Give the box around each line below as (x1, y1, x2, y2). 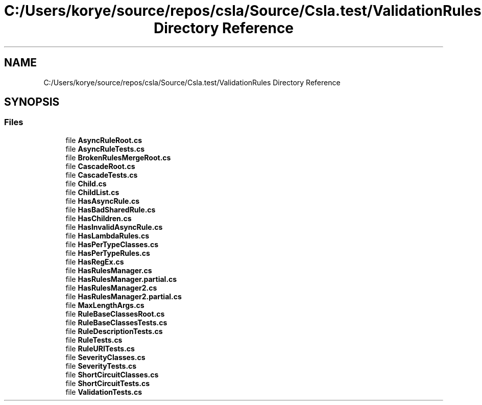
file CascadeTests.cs (65, 170, 138, 179)
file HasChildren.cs (65, 213, 132, 223)
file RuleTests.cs (65, 335, 123, 344)
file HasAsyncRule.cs (65, 196, 140, 205)
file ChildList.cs (65, 187, 119, 197)
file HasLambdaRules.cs (65, 231, 150, 240)
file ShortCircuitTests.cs (65, 378, 150, 388)
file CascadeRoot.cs (65, 161, 135, 171)
